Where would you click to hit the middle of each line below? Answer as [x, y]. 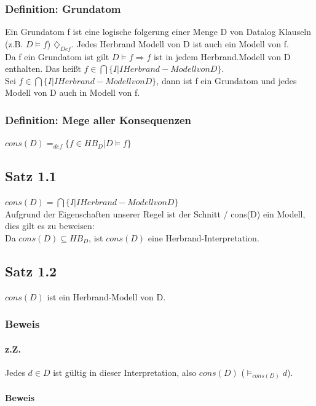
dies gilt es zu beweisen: [50, 226]
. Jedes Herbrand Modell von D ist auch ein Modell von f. [180, 43]
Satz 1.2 [31, 271]
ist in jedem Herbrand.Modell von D [222, 56]
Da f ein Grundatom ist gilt [57, 56]
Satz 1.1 [31, 176]
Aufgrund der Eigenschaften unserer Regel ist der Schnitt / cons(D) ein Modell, [155, 213]
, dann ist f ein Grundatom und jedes [227, 80]
